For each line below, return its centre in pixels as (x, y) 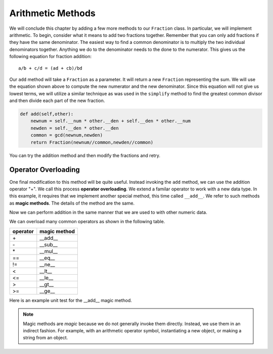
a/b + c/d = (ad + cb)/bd (51, 68)
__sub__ (49, 244)
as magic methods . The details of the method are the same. (72, 203)
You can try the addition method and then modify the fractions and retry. (85, 155)
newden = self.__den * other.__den (75, 128)
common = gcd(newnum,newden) (67, 135)
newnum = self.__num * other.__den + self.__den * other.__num (111, 121)
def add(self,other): (47, 114)
